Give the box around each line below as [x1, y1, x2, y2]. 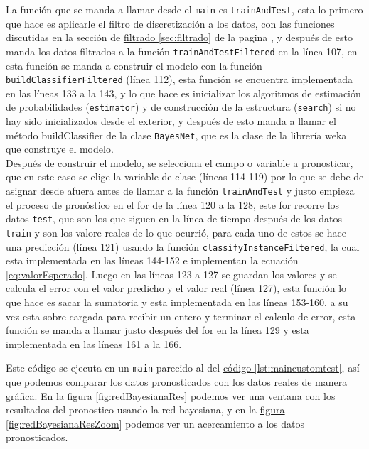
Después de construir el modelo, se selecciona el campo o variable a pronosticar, [6, 155, 353, 170]
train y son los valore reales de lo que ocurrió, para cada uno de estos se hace [6, 224, 346, 239]
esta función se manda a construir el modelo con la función [6, 58, 262, 72]
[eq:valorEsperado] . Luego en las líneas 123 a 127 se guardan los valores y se [6, 266, 337, 281]
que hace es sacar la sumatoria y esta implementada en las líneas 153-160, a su [6, 295, 348, 310]
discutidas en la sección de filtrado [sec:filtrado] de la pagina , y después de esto [6, 30, 353, 45]
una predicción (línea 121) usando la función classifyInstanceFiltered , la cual [6, 239, 360, 254]
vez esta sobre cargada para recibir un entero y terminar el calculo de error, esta [6, 308, 356, 323]
